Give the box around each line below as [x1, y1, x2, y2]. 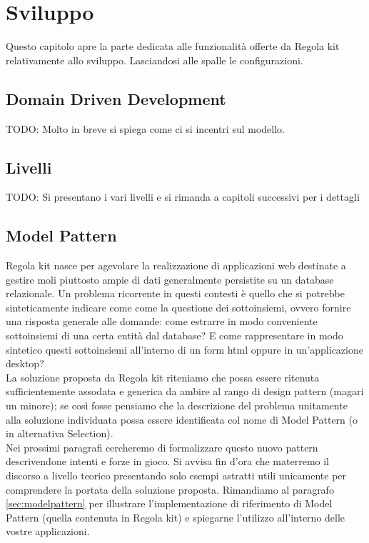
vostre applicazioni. [6, 524, 90, 539]
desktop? [6, 356, 44, 371]
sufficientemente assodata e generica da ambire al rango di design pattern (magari [6, 384, 364, 399]
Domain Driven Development [6, 87, 226, 109]
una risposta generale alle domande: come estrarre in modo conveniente [6, 314, 318, 329]
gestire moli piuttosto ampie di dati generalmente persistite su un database [6, 271, 334, 287]
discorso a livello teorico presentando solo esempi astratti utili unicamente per [6, 468, 347, 483]
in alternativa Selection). [6, 426, 113, 441]
